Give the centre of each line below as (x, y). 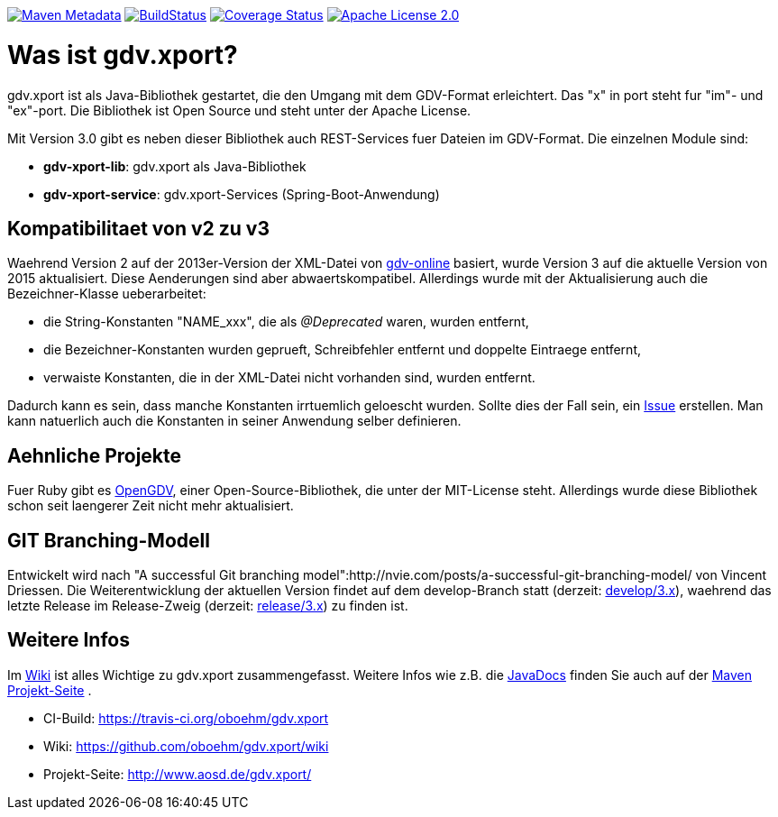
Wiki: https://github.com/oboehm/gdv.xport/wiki (186, 746)
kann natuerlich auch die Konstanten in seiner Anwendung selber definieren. (234, 421)
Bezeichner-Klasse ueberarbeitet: (107, 294)
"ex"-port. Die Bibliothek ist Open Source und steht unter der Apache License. (239, 110)
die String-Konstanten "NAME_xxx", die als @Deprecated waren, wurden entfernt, (286, 322)
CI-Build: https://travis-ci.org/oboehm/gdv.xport (186, 718)
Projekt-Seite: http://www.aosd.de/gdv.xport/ (178, 774)
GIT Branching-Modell (109, 540)
